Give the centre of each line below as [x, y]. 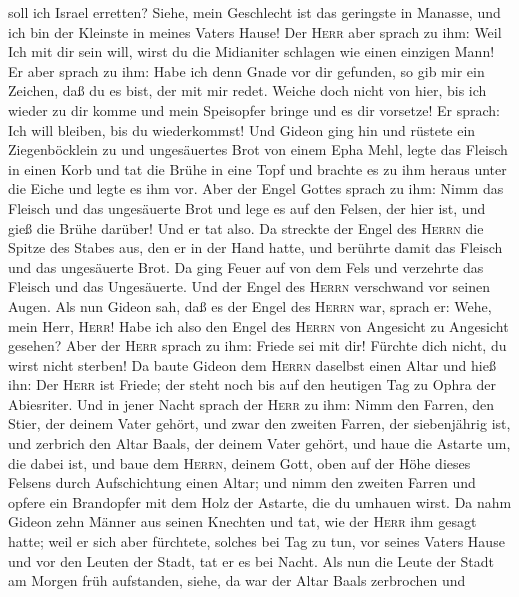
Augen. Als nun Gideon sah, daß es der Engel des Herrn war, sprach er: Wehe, [250, 305]
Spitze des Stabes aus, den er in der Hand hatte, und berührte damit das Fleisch [255, 247]
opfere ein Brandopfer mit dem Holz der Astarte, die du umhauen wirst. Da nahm [260, 501]
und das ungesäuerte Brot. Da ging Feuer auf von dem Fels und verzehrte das [246, 266]
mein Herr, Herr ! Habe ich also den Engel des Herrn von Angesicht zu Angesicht [258, 325]
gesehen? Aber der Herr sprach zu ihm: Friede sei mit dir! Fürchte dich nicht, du [257, 345]
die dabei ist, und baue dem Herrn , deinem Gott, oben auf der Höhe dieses [239, 462]
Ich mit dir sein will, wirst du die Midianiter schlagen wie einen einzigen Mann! [251, 51]
